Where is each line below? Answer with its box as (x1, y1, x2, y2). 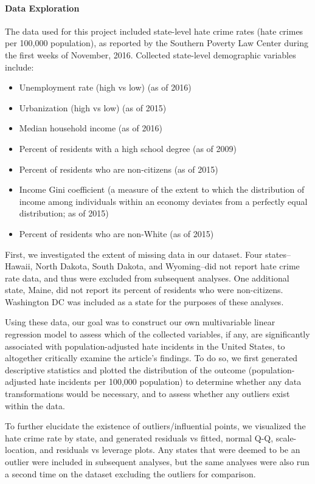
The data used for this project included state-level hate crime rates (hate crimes (5, 24, 303, 37)
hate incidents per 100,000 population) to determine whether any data (39, 375, 302, 388)
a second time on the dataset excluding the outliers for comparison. (5, 467, 256, 480)
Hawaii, (5, 260, 33, 272)
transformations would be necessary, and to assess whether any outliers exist (5, 387, 290, 400)
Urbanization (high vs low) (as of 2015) (19, 101, 167, 114)
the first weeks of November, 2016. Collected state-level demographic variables (5, 48, 296, 61)
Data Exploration (5, 1, 80, 14)
